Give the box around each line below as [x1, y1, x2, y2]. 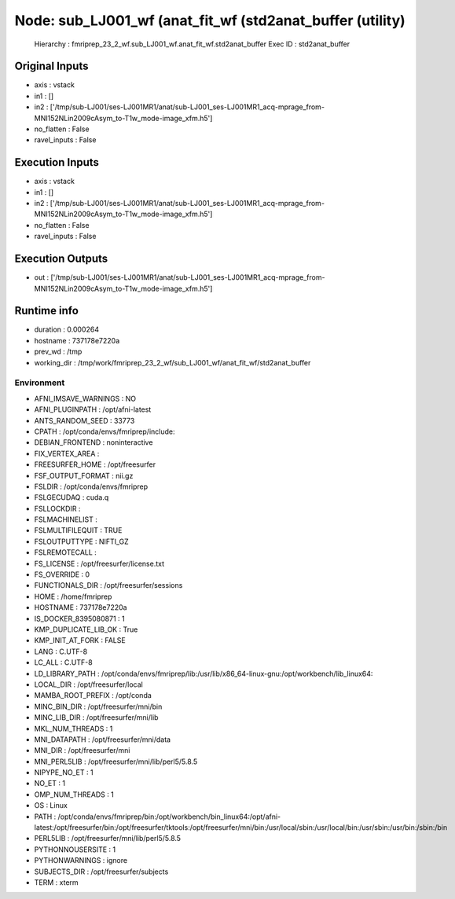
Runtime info [14, 304, 79, 317]
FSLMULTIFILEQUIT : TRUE [34, 526, 123, 535]
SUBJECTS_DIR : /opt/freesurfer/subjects [34, 867, 169, 876]
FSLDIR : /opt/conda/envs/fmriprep [34, 482, 149, 491]
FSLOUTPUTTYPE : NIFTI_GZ [34, 537, 129, 546]
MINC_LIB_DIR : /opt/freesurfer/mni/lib [34, 713, 159, 722]
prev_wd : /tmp [34, 347, 83, 357]
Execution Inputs [14, 156, 100, 169]
